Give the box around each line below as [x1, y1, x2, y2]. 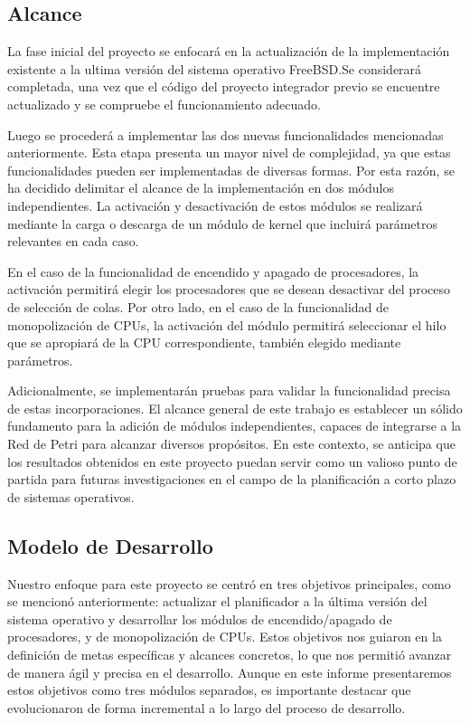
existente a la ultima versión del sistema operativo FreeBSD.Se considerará [7, 59, 422, 78]
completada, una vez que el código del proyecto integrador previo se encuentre [7, 77, 440, 96]
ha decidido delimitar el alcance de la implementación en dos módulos [7, 178, 394, 197]
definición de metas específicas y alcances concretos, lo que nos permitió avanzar [7, 645, 452, 664]
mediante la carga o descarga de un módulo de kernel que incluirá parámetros [7, 214, 437, 233]
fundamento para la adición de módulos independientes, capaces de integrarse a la [7, 416, 462, 435]
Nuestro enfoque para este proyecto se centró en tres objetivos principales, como [7, 574, 451, 593]
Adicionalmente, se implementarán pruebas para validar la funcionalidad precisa [7, 381, 451, 400]
